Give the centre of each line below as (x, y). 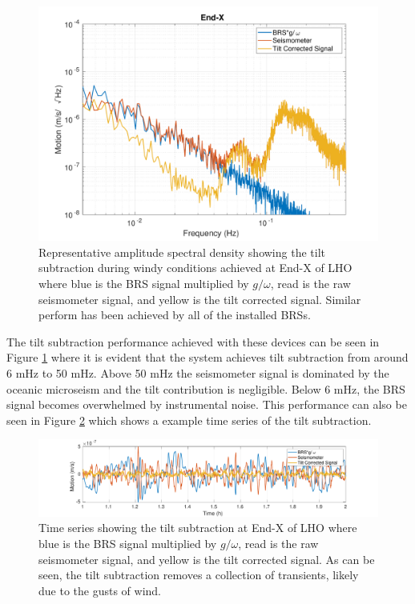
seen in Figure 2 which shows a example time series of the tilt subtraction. (189, 420)
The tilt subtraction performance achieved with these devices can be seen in (193, 341)
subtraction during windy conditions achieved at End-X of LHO (195, 268)
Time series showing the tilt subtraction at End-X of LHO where (198, 528)
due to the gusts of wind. (100, 590)
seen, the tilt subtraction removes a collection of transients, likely (199, 575)
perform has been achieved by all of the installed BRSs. (175, 315)
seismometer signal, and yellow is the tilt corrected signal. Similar (200, 299)
